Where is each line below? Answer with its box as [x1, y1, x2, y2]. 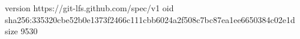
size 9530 [5, 25, 38, 37]
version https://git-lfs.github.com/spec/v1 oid [5, 2, 174, 14]
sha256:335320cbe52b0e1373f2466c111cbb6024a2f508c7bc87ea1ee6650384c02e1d [5, 13, 295, 25]
